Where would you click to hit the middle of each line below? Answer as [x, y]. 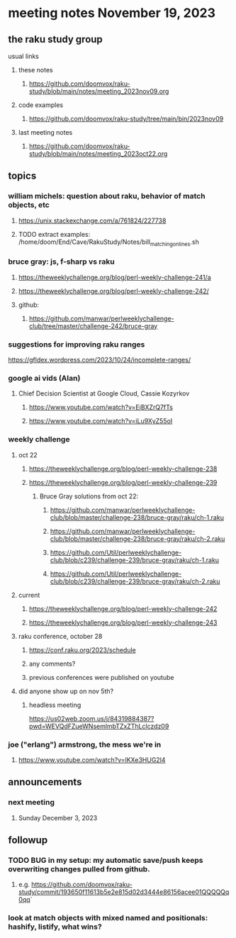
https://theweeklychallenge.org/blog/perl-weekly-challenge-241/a [114, 277]
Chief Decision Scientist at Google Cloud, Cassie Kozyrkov [104, 393]
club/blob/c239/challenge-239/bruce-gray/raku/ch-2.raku [135, 581]
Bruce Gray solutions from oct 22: [89, 496]
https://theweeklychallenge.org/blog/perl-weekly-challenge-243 [123, 622]
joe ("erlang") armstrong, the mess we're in [85, 744]
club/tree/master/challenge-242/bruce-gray [93, 326]
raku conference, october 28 [60, 636]
